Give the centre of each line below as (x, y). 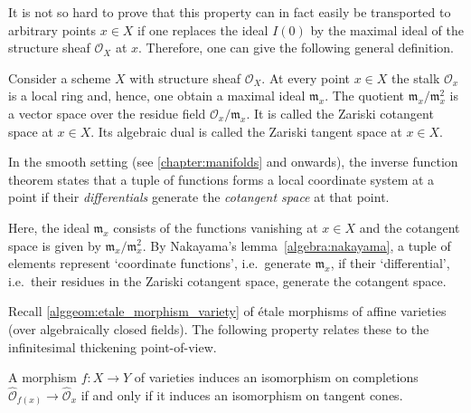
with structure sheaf (185, 77)
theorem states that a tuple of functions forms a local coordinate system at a (221, 179)
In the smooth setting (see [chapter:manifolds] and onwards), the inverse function (233, 162)
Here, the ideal (49, 227)
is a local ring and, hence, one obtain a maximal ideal (157, 96)
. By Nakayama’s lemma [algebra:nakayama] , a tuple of (297, 245)
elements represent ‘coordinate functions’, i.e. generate (160, 263)
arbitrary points (52, 29)
